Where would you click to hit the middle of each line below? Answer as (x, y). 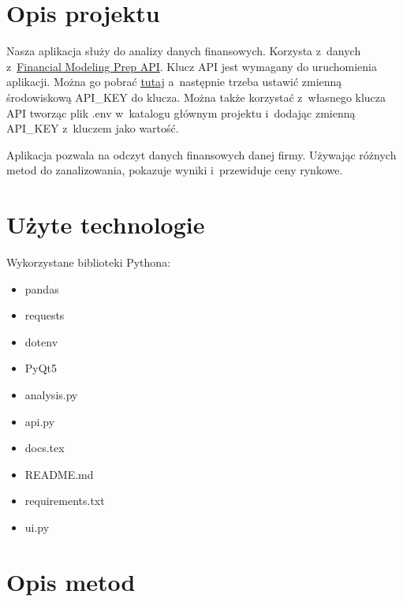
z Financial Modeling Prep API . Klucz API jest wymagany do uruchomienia (192, 66)
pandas (42, 288)
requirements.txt (65, 501)
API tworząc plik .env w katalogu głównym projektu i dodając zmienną (181, 112)
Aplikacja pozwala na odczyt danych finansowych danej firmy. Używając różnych (201, 154)
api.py (40, 421)
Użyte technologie (106, 224)
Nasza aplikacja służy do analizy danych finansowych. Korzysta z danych (184, 51)
